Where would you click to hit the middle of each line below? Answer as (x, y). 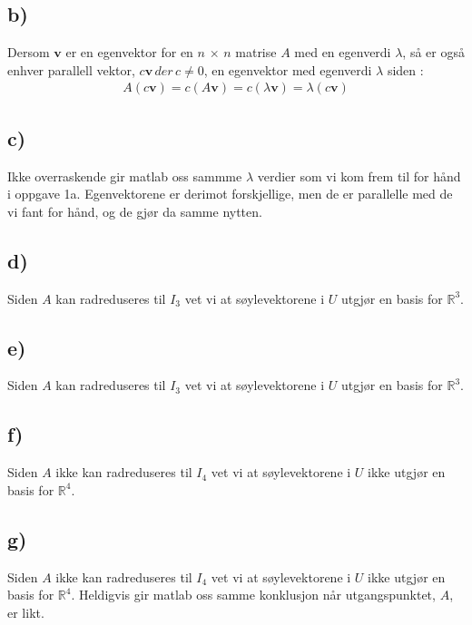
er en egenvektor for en (129, 52)
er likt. (26, 612)
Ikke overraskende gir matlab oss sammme (125, 176)
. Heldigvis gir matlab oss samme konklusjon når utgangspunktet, (253, 595)
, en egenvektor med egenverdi (288, 69)
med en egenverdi (343, 52)
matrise (256, 52)
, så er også (433, 52)
